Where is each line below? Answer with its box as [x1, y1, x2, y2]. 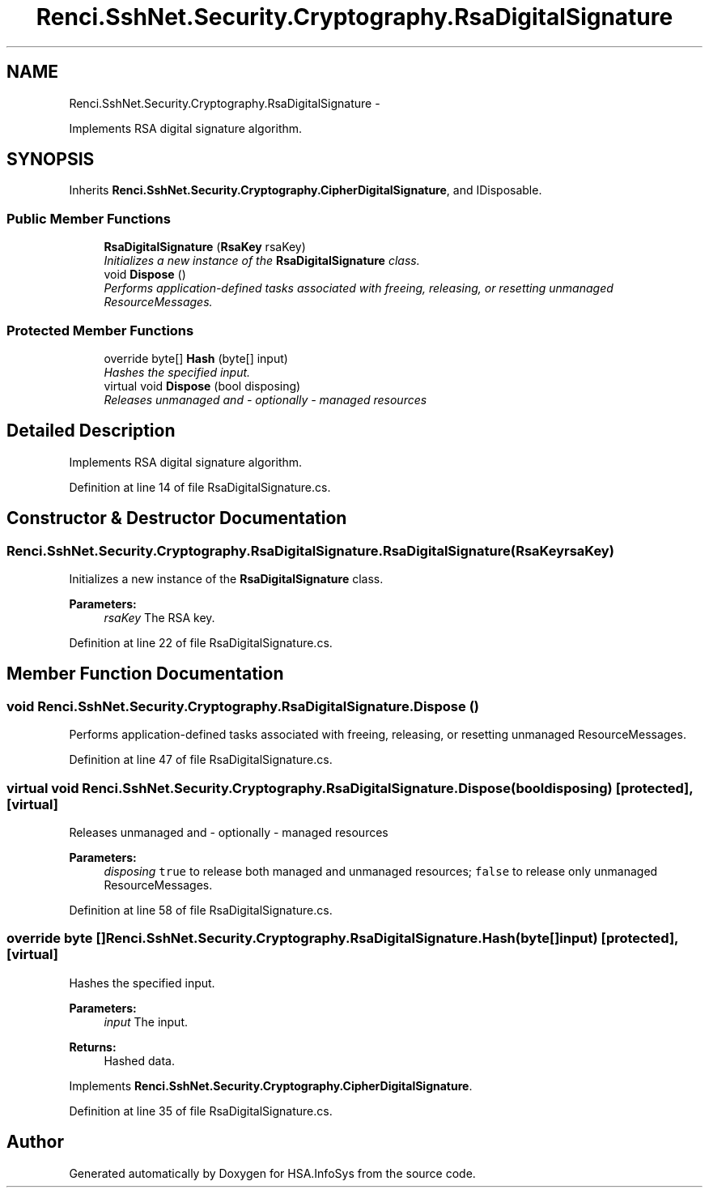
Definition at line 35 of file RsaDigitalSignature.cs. [69, 1103, 333, 1118]
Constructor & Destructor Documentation [6, 508, 347, 529]
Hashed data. [104, 1053, 175, 1068]
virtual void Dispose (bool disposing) [104, 378, 301, 393]
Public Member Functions [6, 210, 171, 227]
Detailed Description [6, 420, 176, 441]
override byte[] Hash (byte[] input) [104, 351, 288, 365]
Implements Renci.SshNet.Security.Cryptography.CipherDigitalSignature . [69, 1078, 473, 1093]
